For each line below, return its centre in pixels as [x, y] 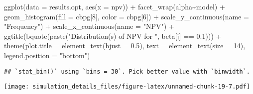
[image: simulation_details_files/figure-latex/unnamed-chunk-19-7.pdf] [127, 87]
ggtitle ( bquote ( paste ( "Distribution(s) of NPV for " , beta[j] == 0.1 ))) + [113, 36]
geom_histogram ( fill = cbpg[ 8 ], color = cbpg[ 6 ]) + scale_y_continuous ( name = [126, 16]
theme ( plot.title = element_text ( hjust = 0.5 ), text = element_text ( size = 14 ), [125, 46]
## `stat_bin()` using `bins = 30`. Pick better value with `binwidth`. [127, 71]
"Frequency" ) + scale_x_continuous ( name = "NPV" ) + [89, 26]
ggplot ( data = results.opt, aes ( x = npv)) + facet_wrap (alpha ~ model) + [115, 6]
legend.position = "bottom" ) [47, 55]
